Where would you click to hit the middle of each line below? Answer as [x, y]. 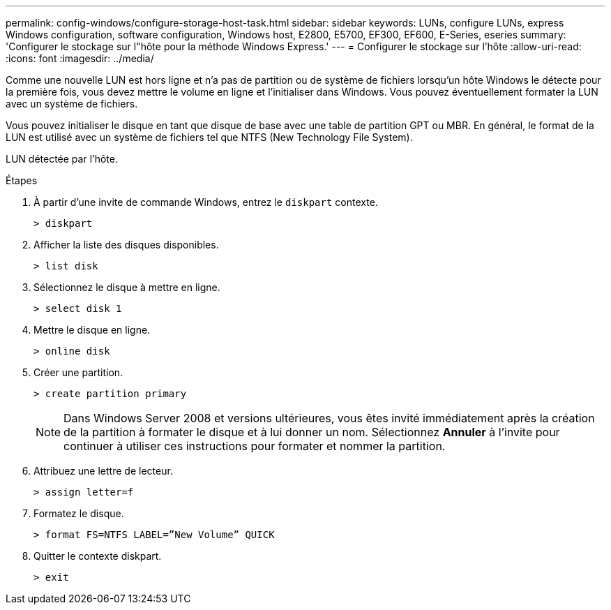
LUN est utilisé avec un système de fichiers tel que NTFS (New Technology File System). [209, 137]
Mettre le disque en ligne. [92, 330]
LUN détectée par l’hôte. [62, 159]
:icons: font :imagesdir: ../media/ [80, 58]
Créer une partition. [78, 372]
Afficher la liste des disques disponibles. [126, 245]
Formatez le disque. [79, 513]
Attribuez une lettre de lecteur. [103, 471]
